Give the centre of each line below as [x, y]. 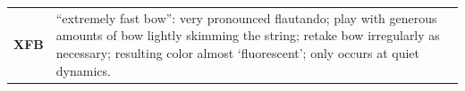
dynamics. [83, 70]
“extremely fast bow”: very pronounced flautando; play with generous [246, 17]
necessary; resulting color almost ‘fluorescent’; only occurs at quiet [238, 52]
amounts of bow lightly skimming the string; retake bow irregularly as [248, 35]
